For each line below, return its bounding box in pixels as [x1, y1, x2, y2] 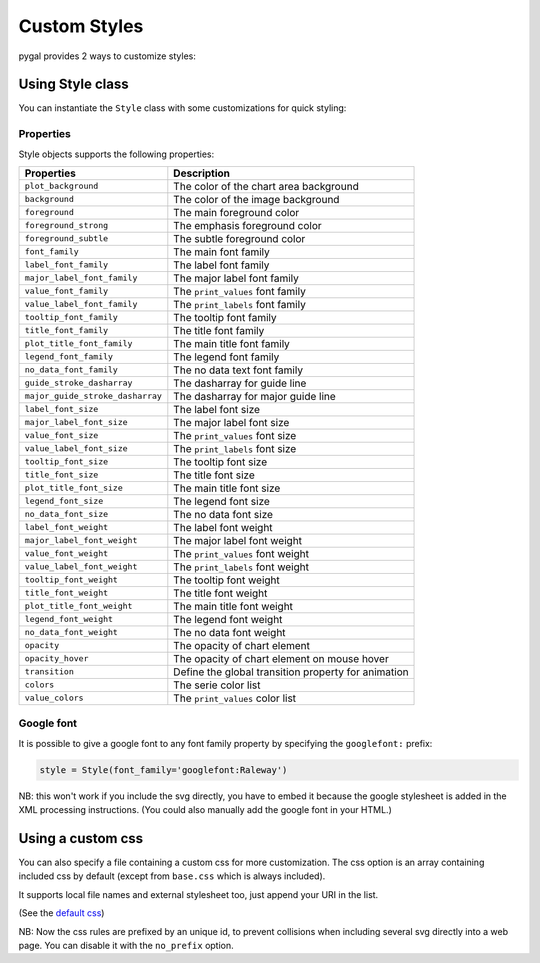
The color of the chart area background [173, 179, 359, 193]
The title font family [173, 323, 265, 337]
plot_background [24, 181, 99, 192]
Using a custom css [18, 830, 144, 847]
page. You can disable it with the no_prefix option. [18, 939, 234, 951]
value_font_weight [24, 548, 109, 559]
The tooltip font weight [173, 573, 280, 587]
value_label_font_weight [24, 561, 138, 572]
